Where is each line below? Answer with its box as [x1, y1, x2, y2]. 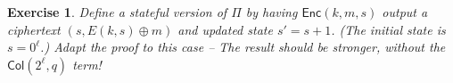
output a [382, 3, 428, 21]
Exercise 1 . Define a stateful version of [7, 3, 227, 21]
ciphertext [7, 20, 61, 38]
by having [245, 3, 298, 21]
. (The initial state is [331, 20, 446, 38]
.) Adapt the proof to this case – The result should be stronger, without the [40, 37, 446, 56]
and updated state [177, 20, 273, 38]
